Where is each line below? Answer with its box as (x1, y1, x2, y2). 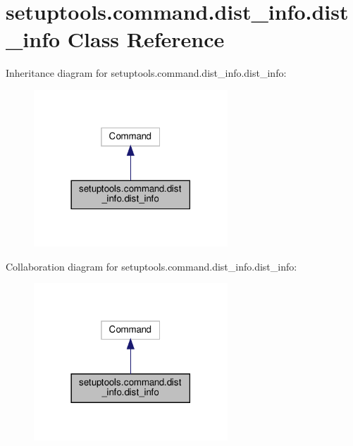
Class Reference (67, 25, 225, 54)
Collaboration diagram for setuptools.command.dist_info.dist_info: (6, 259, 297, 273)
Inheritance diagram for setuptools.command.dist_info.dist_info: (6, 66, 287, 80)
